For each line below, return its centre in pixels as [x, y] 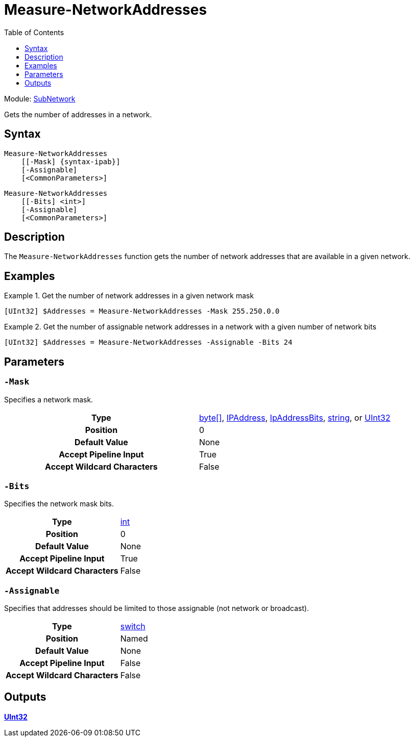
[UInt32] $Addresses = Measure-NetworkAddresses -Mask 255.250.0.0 [142, 311]
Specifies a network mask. [49, 399]
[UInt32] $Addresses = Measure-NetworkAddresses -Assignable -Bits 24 [148, 342]
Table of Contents [34, 32]
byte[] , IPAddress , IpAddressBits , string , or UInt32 [295, 417]
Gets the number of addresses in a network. [78, 114]
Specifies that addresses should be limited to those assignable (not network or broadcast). [157, 608]
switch [133, 626]
